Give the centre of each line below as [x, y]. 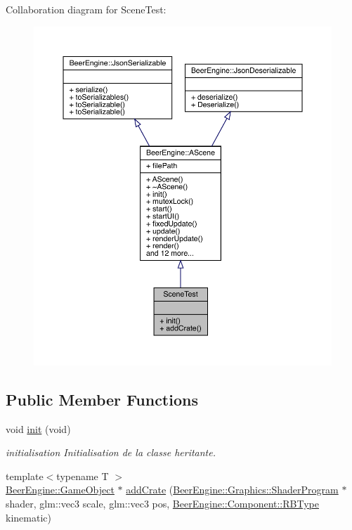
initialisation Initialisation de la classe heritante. [111, 452]
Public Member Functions [102, 399]
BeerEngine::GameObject [60, 490]
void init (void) [38, 428]
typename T [83, 476]
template [25, 476]
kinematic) [28, 517]
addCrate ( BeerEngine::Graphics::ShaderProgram [232, 490]
